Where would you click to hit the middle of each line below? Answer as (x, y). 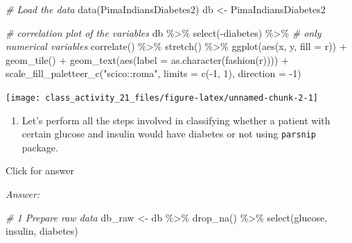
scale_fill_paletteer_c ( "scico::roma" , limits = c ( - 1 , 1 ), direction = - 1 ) (153, 73)
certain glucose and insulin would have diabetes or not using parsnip (169, 134)
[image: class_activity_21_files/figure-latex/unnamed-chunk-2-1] (162, 98)
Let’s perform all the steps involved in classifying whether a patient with (176, 120)
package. (40, 147)
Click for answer (40, 170)
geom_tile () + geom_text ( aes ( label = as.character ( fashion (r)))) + (147, 59)
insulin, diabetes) (42, 231)
